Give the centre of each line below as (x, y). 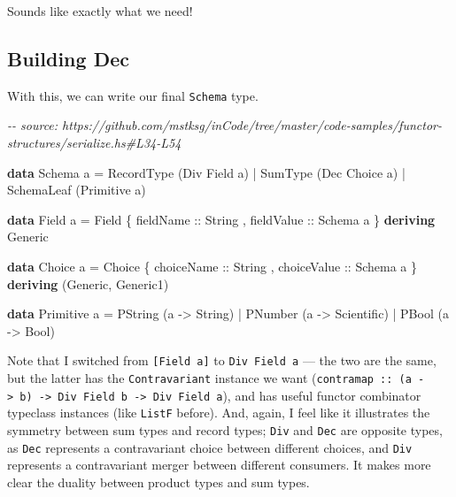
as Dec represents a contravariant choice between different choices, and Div (210, 447)
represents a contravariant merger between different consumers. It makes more (219, 465)
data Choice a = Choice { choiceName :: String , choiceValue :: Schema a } (212, 267)
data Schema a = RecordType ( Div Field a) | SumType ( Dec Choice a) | (206, 172)
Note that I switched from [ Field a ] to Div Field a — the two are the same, (222, 360)
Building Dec (68, 58)
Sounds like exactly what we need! (100, 11)
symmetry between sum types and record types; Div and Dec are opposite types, (225, 430)
